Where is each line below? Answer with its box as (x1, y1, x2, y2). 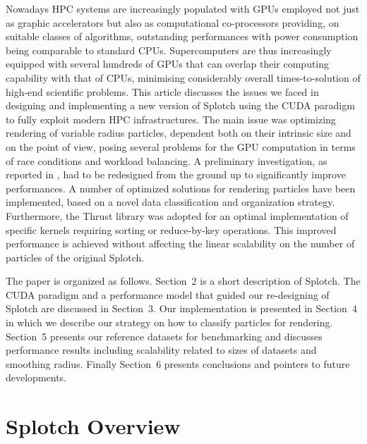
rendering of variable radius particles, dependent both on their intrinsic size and (6, 125, 351, 140)
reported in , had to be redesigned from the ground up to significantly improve (6, 167, 346, 182)
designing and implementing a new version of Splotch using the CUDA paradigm (6, 98, 355, 113)
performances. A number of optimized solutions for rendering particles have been (6, 180, 356, 195)
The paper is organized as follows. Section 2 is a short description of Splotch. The (6, 273, 361, 288)
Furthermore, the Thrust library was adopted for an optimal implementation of (6, 208, 349, 223)
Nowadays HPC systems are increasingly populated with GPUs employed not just (6, 1, 360, 16)
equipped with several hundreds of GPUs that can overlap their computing (6, 56, 330, 71)
